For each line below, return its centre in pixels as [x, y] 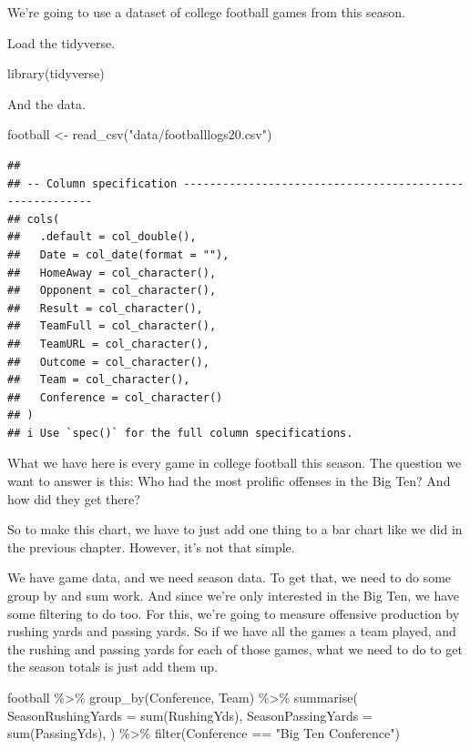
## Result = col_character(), [105, 308]
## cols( [34, 219]
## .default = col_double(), [102, 237]
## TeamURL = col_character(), [108, 344]
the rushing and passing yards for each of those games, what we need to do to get [235, 648]
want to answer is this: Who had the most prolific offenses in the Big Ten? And [229, 481]
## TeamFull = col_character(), [112, 326]
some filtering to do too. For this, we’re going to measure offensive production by [234, 613]
